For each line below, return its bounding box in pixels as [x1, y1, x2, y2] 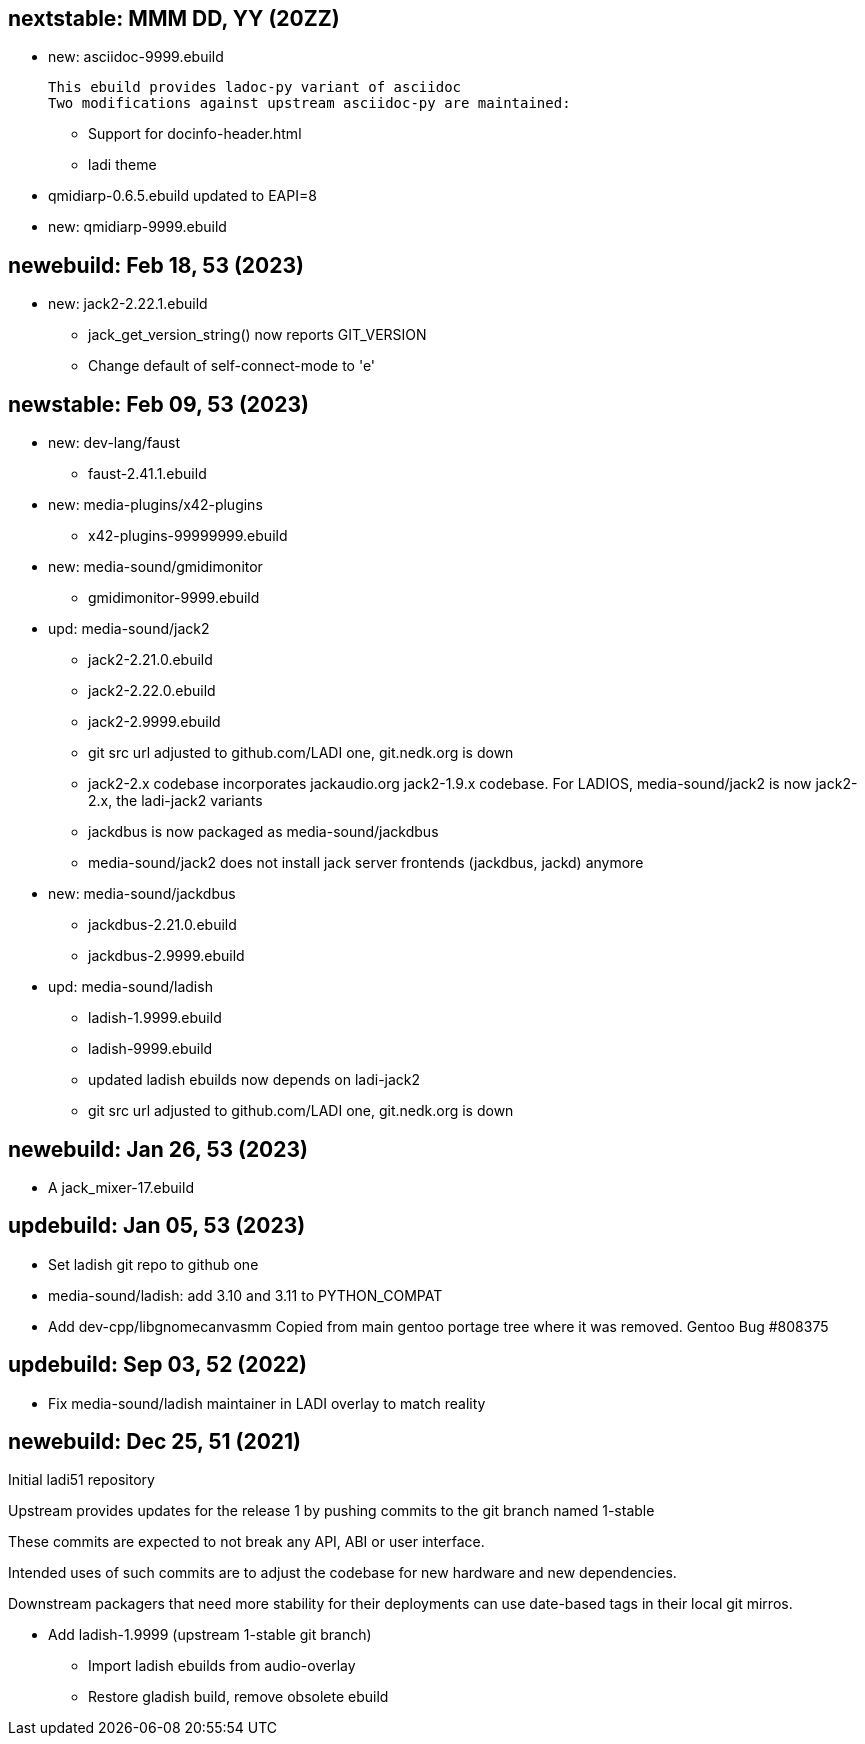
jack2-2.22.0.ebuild [88, 682, 216, 700]
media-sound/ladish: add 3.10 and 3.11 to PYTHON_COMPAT [48, 1286, 443, 1304]
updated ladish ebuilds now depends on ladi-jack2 [88, 1071, 421, 1089]
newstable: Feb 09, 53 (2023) [8, 391, 309, 417]
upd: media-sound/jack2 [48, 620, 210, 638]
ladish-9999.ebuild [88, 1040, 213, 1058]
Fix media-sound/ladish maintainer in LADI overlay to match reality [48, 1394, 486, 1412]
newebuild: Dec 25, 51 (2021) [8, 1429, 302, 1455]
